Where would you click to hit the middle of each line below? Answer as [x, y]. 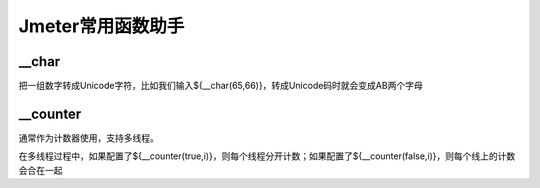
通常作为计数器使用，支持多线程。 [88, 137]
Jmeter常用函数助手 [101, 26]
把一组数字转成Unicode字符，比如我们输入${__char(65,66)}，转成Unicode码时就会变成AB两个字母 [221, 86]
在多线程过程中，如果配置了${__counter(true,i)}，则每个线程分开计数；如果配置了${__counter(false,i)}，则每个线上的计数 [267, 156]
